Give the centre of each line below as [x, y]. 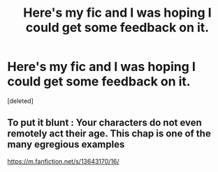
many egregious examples [66, 144]
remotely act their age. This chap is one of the [109, 134]
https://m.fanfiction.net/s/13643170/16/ [64, 161]
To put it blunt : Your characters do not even [105, 123]
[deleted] [20, 101]
